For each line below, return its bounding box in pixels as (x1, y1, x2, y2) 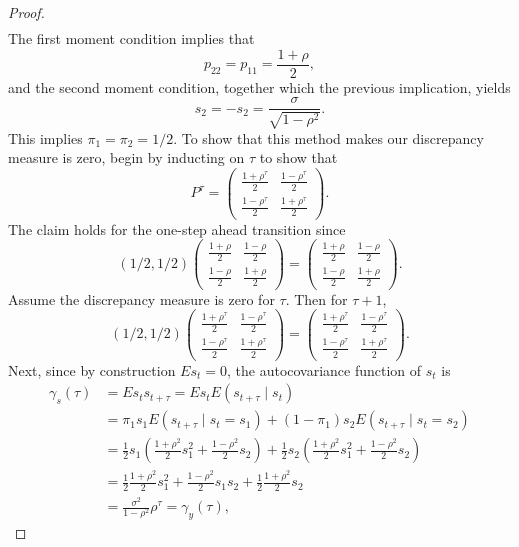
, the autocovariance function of (226, 359, 422, 380)
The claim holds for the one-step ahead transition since (8, 218, 346, 239)
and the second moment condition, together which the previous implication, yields (8, 76, 511, 97)
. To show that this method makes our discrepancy (173, 127, 484, 148)
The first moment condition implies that (8, 28, 255, 49)
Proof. (8, 2, 45, 22)
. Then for (285, 288, 348, 309)
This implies (8, 127, 83, 148)
